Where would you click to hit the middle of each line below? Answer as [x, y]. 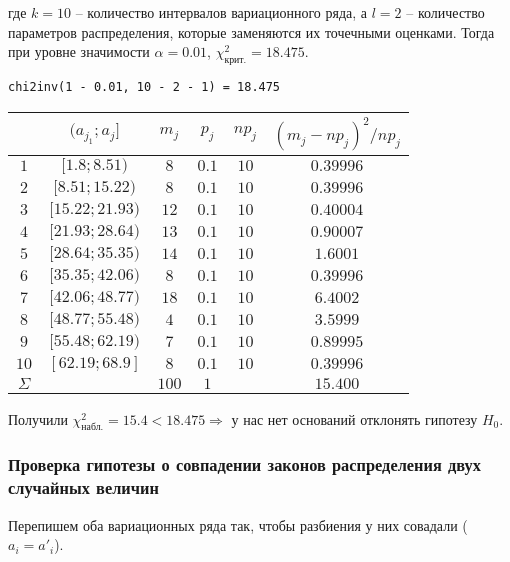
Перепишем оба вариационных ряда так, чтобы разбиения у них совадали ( [238, 524]
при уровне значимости [79, 51]
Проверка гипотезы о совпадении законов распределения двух [244, 464]
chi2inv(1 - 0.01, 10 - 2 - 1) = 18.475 [144, 86]
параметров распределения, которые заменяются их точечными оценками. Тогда [251, 31]
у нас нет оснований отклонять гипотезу [354, 418]
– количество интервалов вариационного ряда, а [221, 12]
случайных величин [83, 487]
